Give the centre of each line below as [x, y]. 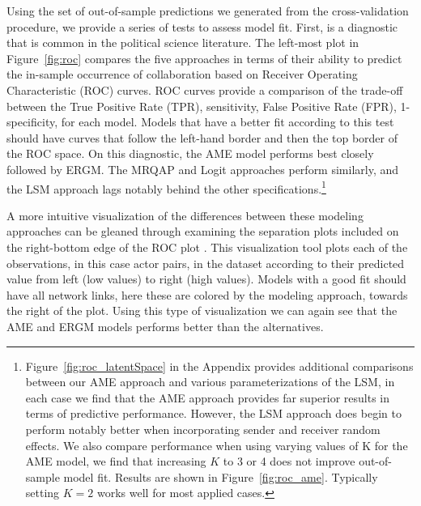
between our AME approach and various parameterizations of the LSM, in [210, 382]
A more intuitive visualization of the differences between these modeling [185, 215]
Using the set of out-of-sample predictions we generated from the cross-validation [208, 11]
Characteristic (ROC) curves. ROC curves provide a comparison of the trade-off [205, 89]
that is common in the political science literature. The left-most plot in [183, 43]
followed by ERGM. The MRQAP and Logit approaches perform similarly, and [203, 169]
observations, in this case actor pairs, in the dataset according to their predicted [206, 263]
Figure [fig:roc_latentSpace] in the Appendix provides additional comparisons [219, 366]
